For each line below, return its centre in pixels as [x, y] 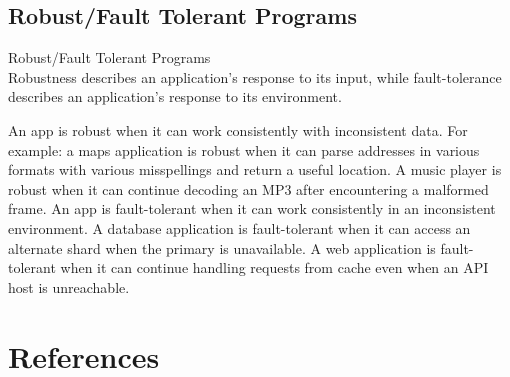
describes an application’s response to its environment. [175, 96]
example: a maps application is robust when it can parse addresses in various [244, 149]
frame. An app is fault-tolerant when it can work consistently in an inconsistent [252, 208]
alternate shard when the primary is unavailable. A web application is [222, 247]
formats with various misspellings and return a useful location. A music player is [255, 169]
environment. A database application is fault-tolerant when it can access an [239, 227]
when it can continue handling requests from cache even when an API [274, 267]
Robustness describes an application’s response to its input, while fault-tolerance [255, 76]
